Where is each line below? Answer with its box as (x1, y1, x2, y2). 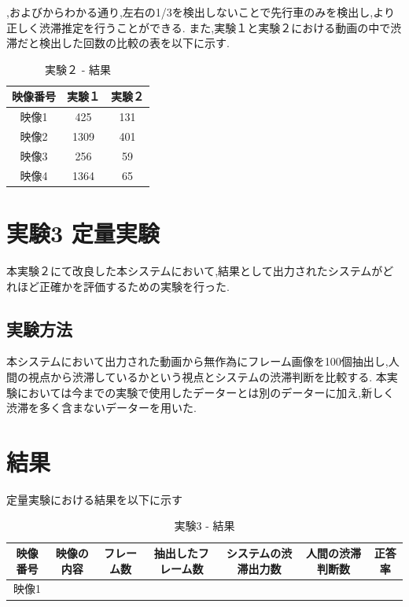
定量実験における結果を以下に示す (6, 491, 182, 507)
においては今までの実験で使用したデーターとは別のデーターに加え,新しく (17, 384, 395, 400)
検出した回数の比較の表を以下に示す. (39, 35, 230, 51)
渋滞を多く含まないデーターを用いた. (6, 399, 197, 416)
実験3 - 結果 (174, 517, 235, 534)
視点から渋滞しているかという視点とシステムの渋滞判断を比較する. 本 (28, 368, 387, 384)
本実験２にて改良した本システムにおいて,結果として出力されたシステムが (6, 262, 383, 278)
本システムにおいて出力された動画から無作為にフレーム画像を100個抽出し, (6, 353, 389, 370)
